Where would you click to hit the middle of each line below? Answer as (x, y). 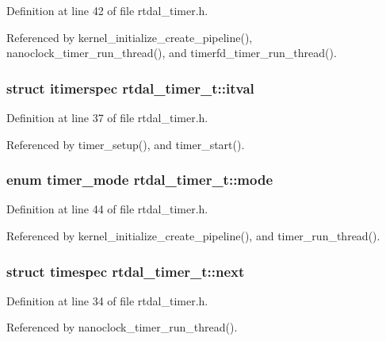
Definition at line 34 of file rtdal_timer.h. (107, 300)
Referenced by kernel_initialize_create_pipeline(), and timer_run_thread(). (193, 236)
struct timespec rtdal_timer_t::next (126, 271)
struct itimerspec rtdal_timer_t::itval (130, 88)
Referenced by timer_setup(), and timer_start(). (126, 144)
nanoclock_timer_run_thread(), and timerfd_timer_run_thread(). (172, 53)
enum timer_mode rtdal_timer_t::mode (140, 180)
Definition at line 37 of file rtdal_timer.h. (107, 117)
